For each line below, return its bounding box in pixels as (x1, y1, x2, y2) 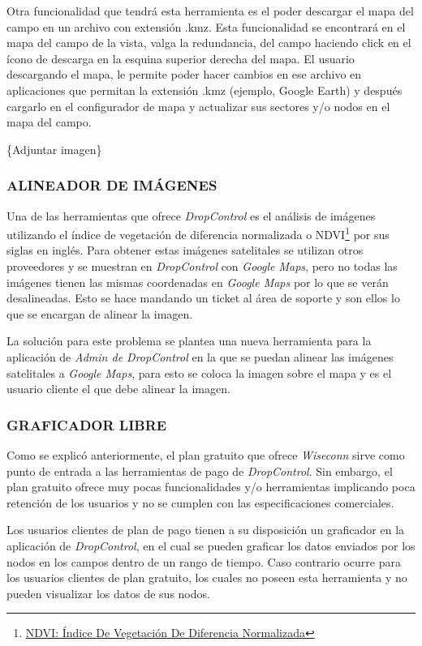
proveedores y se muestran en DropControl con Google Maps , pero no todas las (6, 258, 398, 274)
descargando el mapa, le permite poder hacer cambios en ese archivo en (6, 66, 362, 83)
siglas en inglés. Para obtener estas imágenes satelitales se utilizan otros (6, 242, 364, 259)
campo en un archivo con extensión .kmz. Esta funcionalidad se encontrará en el (6, 18, 406, 35)
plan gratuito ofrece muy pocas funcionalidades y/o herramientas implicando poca (6, 478, 416, 495)
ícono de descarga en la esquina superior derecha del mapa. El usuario (6, 49, 355, 66)
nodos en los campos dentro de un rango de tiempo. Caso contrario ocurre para (6, 553, 401, 570)
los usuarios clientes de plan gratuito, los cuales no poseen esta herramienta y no (6, 569, 407, 586)
